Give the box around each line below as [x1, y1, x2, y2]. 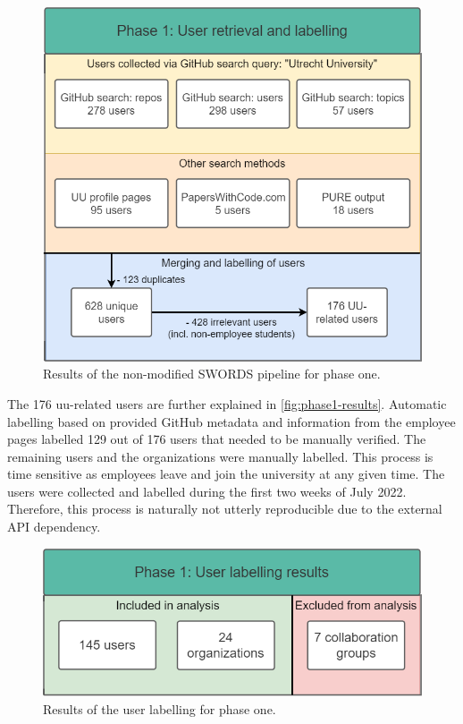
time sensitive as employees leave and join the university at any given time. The [7, 464, 445, 483]
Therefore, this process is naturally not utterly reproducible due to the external [7, 499, 442, 518]
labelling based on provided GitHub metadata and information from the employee [7, 412, 456, 430]
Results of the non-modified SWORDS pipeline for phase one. [43, 364, 381, 383]
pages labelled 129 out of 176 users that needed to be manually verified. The [7, 430, 426, 448]
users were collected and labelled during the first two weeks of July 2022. [7, 481, 407, 500]
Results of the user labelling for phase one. [43, 699, 276, 718]
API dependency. [7, 517, 101, 536]
